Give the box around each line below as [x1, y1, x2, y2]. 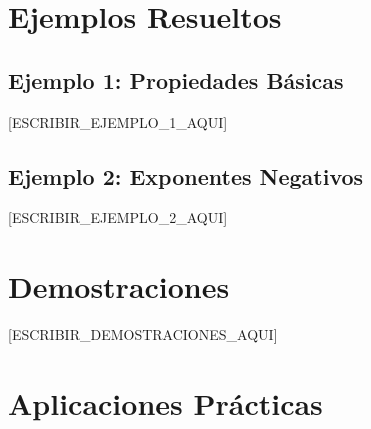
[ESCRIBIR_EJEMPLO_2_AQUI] [8, 207, 228, 228]
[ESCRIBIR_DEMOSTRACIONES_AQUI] [8, 324, 278, 345]
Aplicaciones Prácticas [8, 382, 323, 423]
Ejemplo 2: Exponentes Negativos [8, 160, 364, 191]
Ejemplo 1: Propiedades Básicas [8, 64, 344, 95]
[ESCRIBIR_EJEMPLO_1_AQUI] [8, 111, 228, 132]
